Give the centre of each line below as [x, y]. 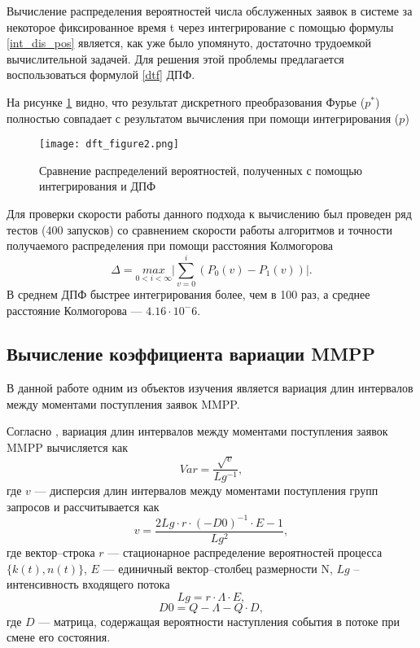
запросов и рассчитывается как [83, 506]
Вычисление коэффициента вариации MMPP [191, 354]
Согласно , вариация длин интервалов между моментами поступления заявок [197, 431]
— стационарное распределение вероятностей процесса [245, 552]
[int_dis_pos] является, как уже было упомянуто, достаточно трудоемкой [189, 43]
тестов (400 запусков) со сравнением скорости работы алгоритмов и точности [199, 229]
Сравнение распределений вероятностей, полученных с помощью [201, 170]
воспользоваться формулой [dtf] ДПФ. [101, 74]
